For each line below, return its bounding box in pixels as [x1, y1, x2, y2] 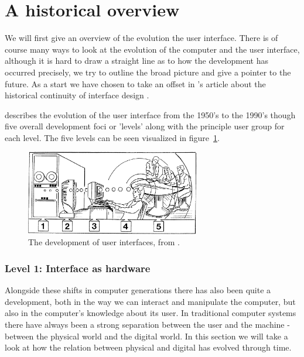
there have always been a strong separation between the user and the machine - [5, 318, 290, 330]
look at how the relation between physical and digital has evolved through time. [5, 341, 292, 353]
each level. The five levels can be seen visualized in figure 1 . [5, 131, 220, 143]
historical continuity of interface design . [5, 89, 149, 101]
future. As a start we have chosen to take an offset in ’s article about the [5, 77, 266, 90]
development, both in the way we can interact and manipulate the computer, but [5, 295, 296, 307]
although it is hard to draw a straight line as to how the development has [5, 54, 268, 67]
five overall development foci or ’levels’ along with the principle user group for [5, 120, 285, 132]
